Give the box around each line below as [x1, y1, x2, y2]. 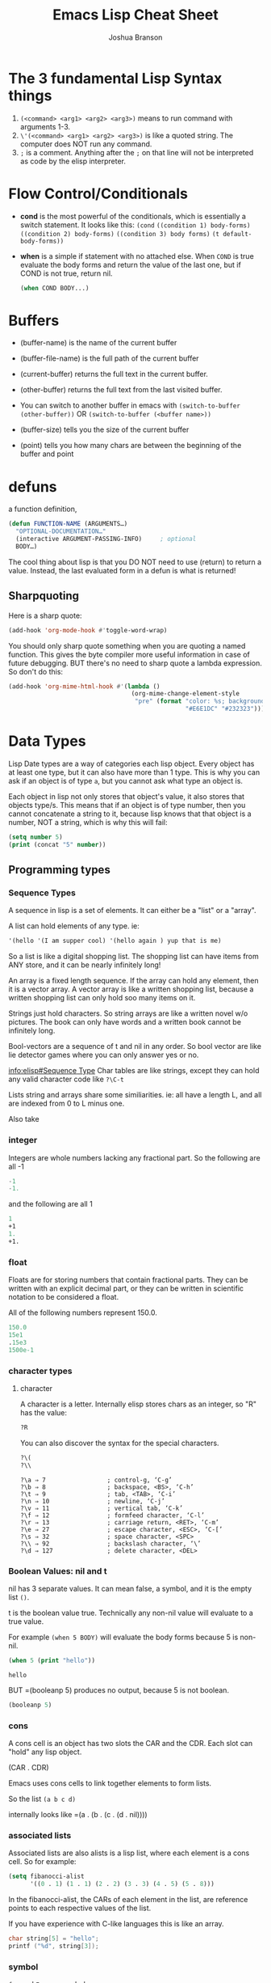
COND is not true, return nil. [19, 268, 113, 278]
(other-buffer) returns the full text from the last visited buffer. [19, 385, 223, 395]
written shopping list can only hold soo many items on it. [8, 993, 196, 1003]
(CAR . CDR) [8, 1762, 50, 1772]
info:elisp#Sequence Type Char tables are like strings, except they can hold [8, 1066, 260, 1076]
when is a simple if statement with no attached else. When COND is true [19, 251, 254, 260]
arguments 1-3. [19, 121, 71, 131]
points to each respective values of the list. [8, 1903, 152, 1913]
